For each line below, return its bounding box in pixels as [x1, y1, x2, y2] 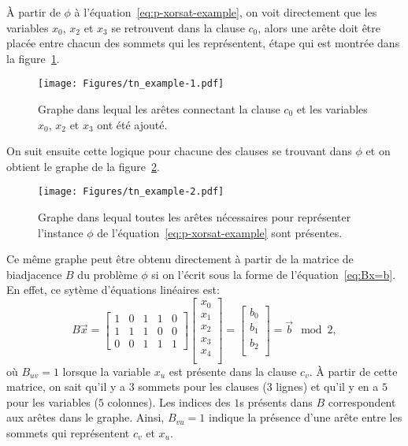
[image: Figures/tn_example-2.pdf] [38, 186, 224, 198]
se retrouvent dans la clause [111, 19, 245, 35]
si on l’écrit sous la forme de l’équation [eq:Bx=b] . [151, 266, 396, 282]
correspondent [328, 393, 396, 410]
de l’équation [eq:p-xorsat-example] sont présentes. [97, 224, 343, 240]
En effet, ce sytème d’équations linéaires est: [6, 281, 220, 298]
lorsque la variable [62, 362, 150, 379]
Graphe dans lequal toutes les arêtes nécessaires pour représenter [38, 209, 351, 225]
